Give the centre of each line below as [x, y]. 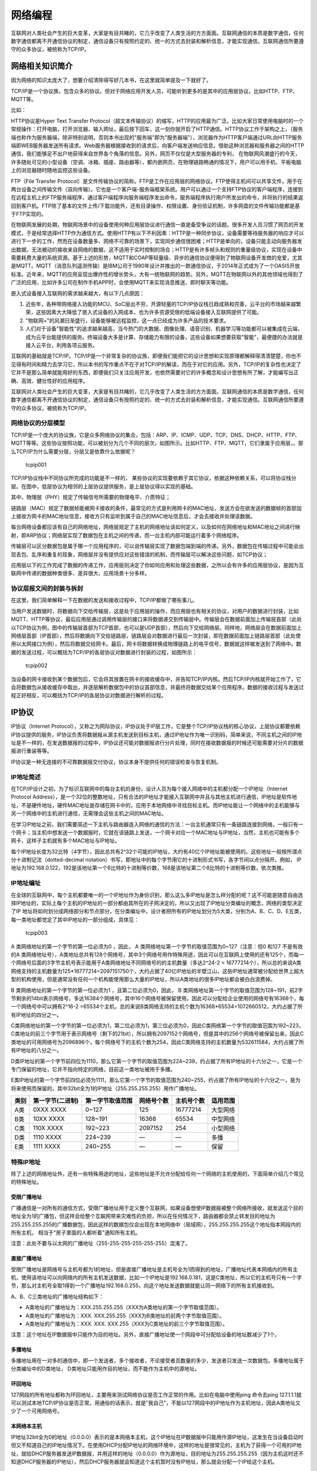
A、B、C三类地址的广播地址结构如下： [58, 1296]
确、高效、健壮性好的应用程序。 [49, 381]
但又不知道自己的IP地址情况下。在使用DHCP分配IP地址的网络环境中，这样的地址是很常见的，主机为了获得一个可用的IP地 [156, 1445]
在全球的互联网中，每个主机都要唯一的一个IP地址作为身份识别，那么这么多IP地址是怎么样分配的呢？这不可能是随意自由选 [157, 895]
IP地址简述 [26, 777]
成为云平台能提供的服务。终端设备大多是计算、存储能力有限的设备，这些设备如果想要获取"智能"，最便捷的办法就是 [164, 337]
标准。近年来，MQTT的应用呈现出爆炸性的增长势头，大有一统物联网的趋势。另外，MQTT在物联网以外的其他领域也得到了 [157, 274]
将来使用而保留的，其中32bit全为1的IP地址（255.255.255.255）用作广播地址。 [105, 1088]
